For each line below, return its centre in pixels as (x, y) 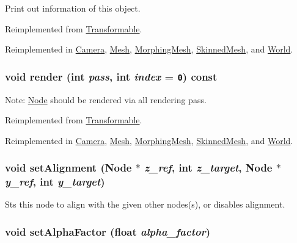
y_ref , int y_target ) (55, 182)
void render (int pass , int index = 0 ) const (111, 76)
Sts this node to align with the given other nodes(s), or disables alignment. (145, 204)
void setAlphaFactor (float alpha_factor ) (108, 231)
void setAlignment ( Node (68, 168)
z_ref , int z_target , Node (208, 168)
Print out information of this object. (73, 8)
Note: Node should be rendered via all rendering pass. (106, 99)
